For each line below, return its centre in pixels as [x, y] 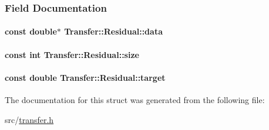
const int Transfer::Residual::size [72, 54]
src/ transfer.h [29, 119]
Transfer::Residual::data [113, 31]
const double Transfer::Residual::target [85, 77]
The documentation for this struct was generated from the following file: [135, 100]
